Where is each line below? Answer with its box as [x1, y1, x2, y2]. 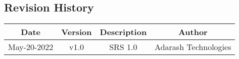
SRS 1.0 [109, 41, 137, 53]
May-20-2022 [8, 41, 54, 53]
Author [178, 26, 208, 38]
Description [100, 26, 147, 38]
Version [61, 26, 92, 38]
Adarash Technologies [155, 41, 231, 53]
